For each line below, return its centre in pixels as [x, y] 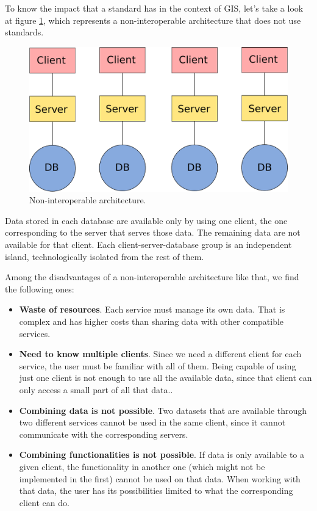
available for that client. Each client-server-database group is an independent [148, 244]
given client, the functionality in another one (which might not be [142, 466]
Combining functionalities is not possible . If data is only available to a [162, 455]
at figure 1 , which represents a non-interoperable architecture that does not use [153, 20]
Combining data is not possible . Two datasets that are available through [163, 410]
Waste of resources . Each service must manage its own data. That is [152, 309]
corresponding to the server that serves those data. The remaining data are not [153, 232]
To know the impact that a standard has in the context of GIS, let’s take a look [154, 8]
